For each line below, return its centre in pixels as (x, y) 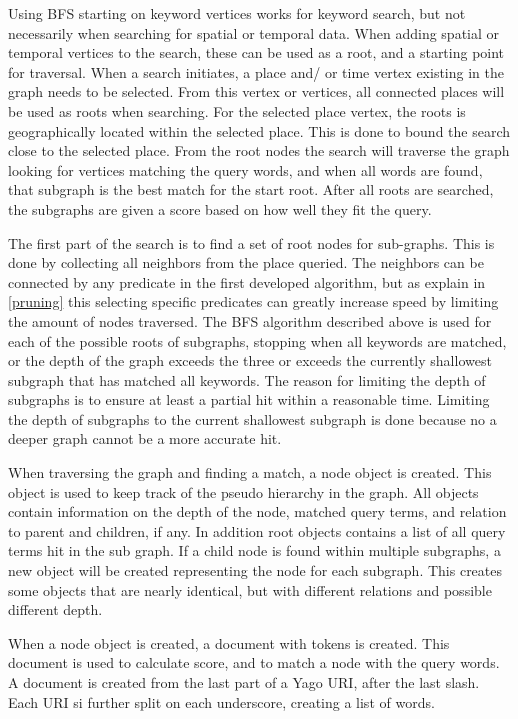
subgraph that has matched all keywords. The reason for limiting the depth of (247, 379)
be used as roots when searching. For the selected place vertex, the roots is (237, 110)
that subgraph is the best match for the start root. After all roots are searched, (251, 189)
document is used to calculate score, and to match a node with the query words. (254, 662)
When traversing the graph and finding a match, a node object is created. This (250, 472)
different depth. (55, 609)
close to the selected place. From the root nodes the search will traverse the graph (259, 150)
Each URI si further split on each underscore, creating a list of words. (221, 701)
